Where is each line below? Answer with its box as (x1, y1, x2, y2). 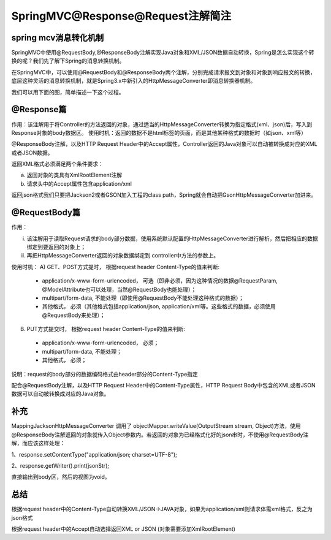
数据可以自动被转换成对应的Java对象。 (11, 390, 110, 398)
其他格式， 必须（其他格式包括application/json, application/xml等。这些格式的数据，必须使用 (42, 303, 276, 310)
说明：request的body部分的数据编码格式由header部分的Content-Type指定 (11, 370, 199, 378)
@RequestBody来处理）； (42, 311, 105, 319)
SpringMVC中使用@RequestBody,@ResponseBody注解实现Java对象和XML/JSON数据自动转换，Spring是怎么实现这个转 (11, 49, 314, 56)
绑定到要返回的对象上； (26, 243, 86, 251)
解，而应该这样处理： (11, 439, 66, 447)
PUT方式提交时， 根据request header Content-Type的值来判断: (26, 325, 186, 333)
